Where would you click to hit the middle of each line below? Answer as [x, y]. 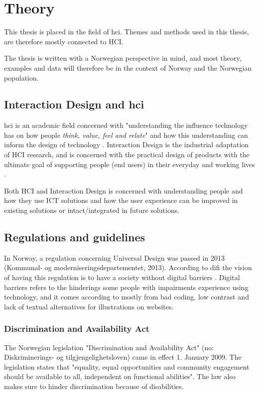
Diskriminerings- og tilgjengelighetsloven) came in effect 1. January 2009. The [123, 357]
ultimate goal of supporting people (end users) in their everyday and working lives [129, 164]
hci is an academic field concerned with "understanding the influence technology [126, 125]
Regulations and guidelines [74, 237]
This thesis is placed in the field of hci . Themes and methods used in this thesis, [127, 32]
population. [21, 77]
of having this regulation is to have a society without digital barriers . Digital [122, 277]
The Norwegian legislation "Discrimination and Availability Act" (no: [109, 347]
